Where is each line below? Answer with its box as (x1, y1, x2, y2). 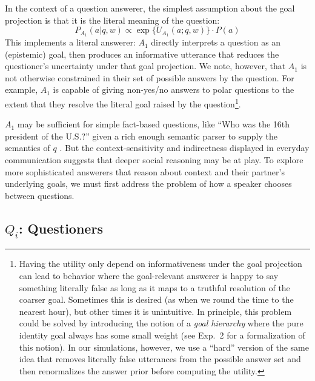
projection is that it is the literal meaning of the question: (5, 13, 220, 26)
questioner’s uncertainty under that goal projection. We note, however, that (5, 59, 286, 72)
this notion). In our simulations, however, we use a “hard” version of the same (19, 340, 309, 353)
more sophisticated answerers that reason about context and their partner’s (5, 165, 285, 178)
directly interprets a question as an (151, 36, 281, 49)
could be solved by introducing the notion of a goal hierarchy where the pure (19, 317, 303, 329)
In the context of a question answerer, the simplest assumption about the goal (5, 2, 295, 14)
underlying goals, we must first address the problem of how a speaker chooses (5, 177, 292, 190)
